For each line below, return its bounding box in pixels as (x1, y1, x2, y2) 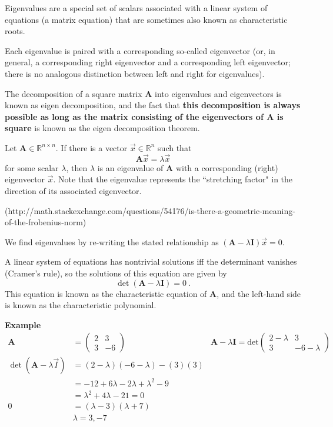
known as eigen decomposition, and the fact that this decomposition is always (5, 99, 301, 111)
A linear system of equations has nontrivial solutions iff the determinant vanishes (5, 255, 297, 268)
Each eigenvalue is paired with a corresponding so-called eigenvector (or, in (5, 44, 275, 56)
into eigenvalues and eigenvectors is (155, 87, 282, 99)
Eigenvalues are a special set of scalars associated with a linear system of (5, 2, 268, 14)
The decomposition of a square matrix (5, 87, 142, 99)
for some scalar (5, 161, 59, 174)
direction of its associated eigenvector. (5, 184, 142, 196)
